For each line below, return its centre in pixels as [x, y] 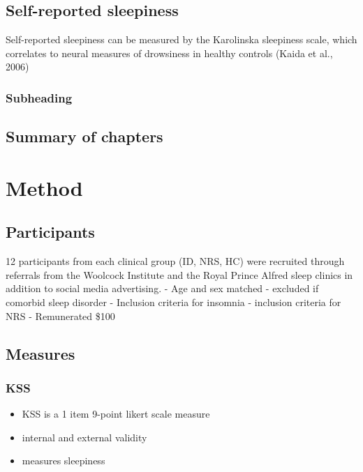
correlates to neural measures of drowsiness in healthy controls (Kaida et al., [169, 53]
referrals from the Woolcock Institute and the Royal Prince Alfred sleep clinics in [179, 274]
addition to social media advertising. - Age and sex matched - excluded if [162, 288]
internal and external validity [84, 437]
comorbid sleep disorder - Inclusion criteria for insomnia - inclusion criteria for [173, 302]
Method [44, 187]
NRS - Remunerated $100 [60, 315]
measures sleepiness [64, 460]
